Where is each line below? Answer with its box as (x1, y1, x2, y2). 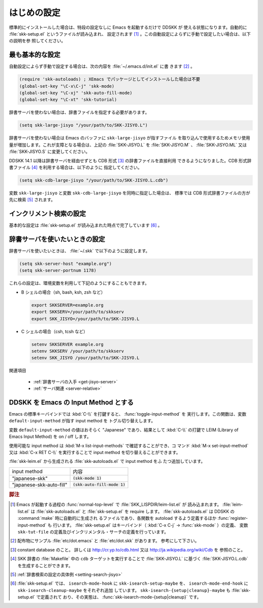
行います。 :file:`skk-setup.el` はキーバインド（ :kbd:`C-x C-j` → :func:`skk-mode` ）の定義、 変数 (53, 522, 248, 528)
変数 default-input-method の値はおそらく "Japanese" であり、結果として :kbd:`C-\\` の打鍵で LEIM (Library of (9, 427, 239, 433)
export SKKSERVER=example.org (31, 302, 104, 308)
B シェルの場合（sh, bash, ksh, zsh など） (21, 289, 106, 295)
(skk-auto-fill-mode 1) (73, 482, 126, 487)
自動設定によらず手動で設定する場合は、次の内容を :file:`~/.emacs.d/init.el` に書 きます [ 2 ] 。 (9, 63, 195, 69)
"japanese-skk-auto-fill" (12, 481, 68, 488)
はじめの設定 (9, 7, 61, 18)
